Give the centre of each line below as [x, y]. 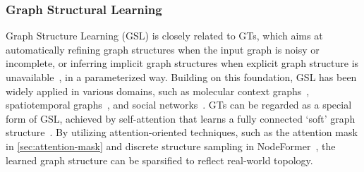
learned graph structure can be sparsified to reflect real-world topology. [159, 160]
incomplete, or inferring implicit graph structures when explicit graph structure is [182, 63]
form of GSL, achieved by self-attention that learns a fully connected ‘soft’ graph [181, 118]
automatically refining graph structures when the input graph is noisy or [163, 49]
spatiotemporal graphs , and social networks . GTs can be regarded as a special [179, 105]
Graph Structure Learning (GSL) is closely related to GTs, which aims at [164, 36]
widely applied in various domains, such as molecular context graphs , [158, 91]
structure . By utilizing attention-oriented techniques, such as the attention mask [182, 132]
